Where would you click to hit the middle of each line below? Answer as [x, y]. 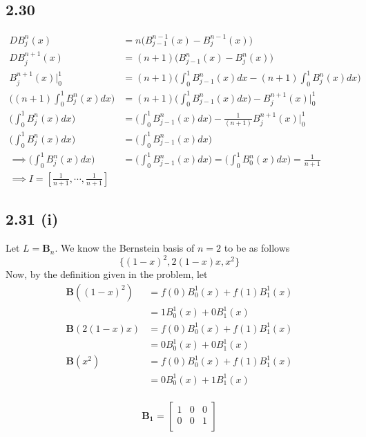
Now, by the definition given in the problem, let [107, 274]
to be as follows [257, 248]
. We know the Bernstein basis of [125, 248]
